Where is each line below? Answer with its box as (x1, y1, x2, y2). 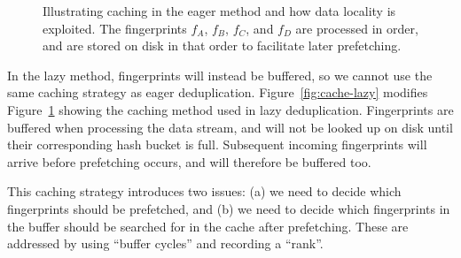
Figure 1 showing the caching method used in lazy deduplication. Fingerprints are (7, 100, 454, 118)
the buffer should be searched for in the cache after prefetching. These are (7, 216, 409, 235)
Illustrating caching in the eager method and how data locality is (43, 2, 396, 19)
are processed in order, (295, 19, 418, 37)
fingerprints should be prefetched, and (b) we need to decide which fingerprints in (7, 199, 450, 217)
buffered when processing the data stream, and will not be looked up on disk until (7, 118, 453, 136)
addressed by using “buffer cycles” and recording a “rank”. (7, 234, 324, 253)
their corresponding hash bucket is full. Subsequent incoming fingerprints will (7, 135, 427, 154)
